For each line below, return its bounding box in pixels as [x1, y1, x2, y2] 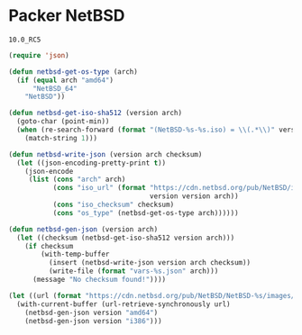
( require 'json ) [8, 50, 69, 59]
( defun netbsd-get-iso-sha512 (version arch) [8, 109, 182, 118]
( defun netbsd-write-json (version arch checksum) [8, 149, 203, 158]
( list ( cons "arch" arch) [28, 175, 126, 185]
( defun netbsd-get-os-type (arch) [8, 67, 139, 77]
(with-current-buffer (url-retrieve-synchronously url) [16, 299, 231, 309]
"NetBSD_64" [32, 84, 78, 93]
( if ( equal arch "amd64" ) [16, 76, 114, 85]
